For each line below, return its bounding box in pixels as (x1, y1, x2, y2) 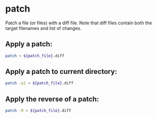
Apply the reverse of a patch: (5, 95, 99, 103)
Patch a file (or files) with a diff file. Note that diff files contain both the (5, 20, 152, 26)
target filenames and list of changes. (5, 25, 82, 31)
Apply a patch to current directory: (5, 67, 117, 76)
